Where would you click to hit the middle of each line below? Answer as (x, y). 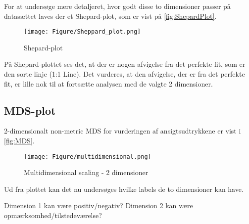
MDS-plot (30, 110)
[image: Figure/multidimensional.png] (88, 157)
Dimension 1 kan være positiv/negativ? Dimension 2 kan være (99, 205)
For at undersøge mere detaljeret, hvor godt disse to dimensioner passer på (117, 6)
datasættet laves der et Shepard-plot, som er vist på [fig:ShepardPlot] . (110, 16)
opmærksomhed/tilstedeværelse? (53, 215)
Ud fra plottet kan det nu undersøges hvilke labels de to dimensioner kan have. (124, 189)
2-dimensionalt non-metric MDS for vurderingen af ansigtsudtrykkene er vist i (123, 131)
